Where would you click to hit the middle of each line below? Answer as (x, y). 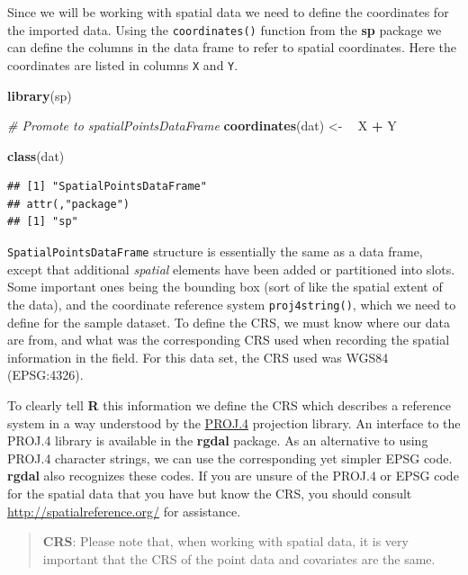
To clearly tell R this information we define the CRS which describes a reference (229, 404)
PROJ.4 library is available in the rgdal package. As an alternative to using (218, 440)
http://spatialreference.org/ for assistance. (124, 511)
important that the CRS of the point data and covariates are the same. (239, 558)
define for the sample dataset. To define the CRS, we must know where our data (229, 322)
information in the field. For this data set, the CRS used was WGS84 (198, 357)
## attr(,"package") (69, 204)
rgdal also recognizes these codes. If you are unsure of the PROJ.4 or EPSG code (233, 476)
